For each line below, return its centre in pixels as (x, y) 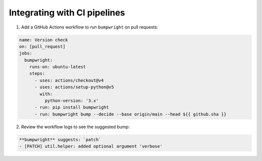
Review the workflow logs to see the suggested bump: (75, 127)
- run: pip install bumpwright (72, 107)
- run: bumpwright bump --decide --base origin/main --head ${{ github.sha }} (131, 114)
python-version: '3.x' (72, 101)
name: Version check (43, 40)
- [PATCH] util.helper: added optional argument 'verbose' (91, 146)
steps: (37, 73)
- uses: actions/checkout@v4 (69, 80)
